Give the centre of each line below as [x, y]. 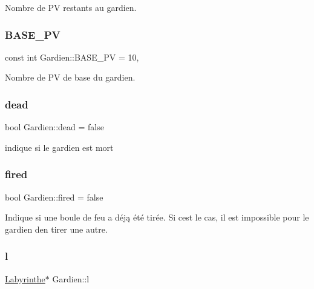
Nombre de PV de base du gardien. [70, 77]
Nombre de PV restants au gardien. [71, 7]
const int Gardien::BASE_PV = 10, [72, 57]
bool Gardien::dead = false [54, 127]
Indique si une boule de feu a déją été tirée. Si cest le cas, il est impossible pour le [157, 217]
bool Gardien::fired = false [54, 197]
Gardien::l [71, 278]
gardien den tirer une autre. [56, 229]
